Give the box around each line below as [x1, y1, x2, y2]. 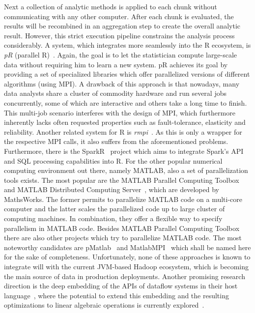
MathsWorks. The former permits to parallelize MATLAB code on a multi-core [4, 194, 243, 204]
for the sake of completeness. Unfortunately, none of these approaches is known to [4, 252, 251, 262]
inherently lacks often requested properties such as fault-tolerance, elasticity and [4, 117, 246, 127]
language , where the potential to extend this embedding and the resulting [4, 290, 229, 300]
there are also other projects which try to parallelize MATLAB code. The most [4, 232, 242, 243]
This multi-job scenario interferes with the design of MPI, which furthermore [4, 107, 235, 117]
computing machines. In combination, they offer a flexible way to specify [4, 213, 223, 224]
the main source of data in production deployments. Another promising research [4, 271, 245, 281]
